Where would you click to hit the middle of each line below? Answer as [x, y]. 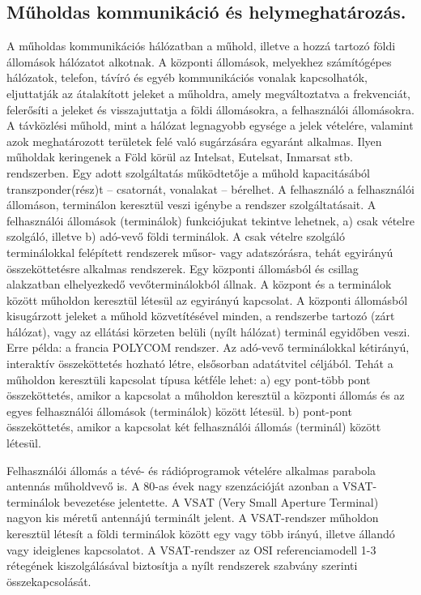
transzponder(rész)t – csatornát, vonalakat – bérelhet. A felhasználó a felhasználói [210, 188]
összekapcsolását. [49, 581]
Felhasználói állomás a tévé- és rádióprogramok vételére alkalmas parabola [191, 470]
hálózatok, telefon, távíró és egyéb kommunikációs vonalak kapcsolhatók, [187, 77]
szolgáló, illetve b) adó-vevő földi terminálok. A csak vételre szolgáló [176, 236]
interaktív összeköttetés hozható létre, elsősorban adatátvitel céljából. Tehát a [200, 364]
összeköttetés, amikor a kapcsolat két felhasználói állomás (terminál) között [194, 427]
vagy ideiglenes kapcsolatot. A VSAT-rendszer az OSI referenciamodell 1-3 [191, 549]
